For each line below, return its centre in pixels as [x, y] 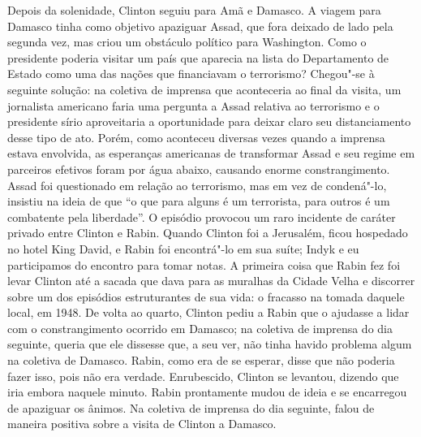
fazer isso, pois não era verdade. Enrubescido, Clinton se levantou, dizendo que [203, 376]
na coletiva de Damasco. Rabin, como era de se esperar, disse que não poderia [201, 360]
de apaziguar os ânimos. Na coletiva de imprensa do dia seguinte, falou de [191, 407]
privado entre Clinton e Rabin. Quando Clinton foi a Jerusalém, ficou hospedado [208, 233]
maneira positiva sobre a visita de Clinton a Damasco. [142, 424]
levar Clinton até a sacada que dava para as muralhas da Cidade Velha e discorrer [211, 281]
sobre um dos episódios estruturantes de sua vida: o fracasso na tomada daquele [206, 296]
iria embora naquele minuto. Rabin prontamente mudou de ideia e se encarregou [207, 392]
